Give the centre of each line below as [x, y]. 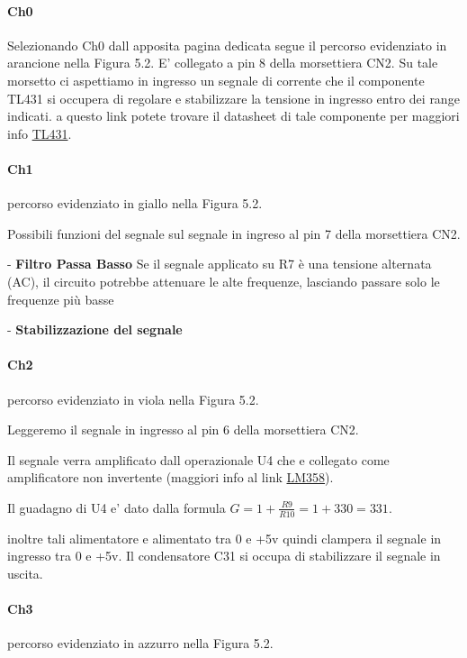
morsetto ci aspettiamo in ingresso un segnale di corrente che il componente [216, 80]
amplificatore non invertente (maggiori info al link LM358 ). [171, 477]
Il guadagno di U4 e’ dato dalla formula [117, 507]
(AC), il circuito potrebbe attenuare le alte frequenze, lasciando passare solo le [224, 281]
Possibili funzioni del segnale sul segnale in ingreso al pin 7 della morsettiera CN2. [234, 233]
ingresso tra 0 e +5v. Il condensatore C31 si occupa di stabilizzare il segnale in [224, 556]
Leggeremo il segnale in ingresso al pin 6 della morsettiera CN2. [183, 430]
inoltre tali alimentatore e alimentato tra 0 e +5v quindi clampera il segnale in [225, 538]
